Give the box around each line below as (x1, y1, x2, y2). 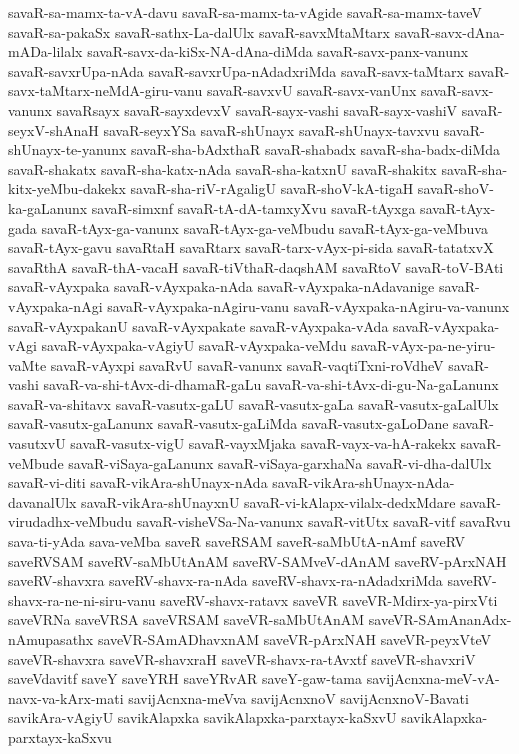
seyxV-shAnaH (8, 119, 99, 140)
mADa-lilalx (8, 41, 83, 62)
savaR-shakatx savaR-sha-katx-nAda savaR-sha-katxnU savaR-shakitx (8, 158, 437, 179)
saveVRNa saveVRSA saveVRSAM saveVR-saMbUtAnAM (8, 609, 365, 630)
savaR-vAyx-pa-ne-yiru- (351, 335, 496, 356)
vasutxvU (8, 433, 66, 454)
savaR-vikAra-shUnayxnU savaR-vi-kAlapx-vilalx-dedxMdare (81, 491, 456, 512)
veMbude (8, 452, 64, 473)
